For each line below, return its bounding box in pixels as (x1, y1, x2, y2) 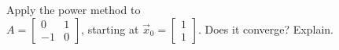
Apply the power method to (6, 2, 141, 17)
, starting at (81, 20, 139, 37)
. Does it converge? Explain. (197, 20, 333, 37)
